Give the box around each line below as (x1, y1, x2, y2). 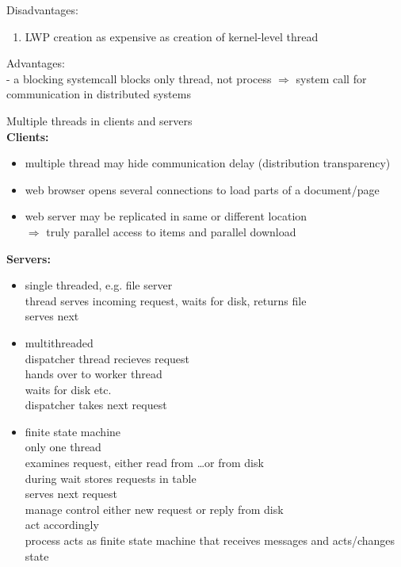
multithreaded (25, 334, 94, 351)
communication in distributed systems (6, 86, 191, 102)
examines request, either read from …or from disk (25, 454, 264, 471)
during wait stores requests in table (25, 469, 197, 486)
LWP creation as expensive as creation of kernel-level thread (25, 28, 319, 44)
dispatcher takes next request (25, 397, 167, 413)
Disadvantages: (6, 2, 78, 17)
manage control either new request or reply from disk (25, 500, 284, 517)
